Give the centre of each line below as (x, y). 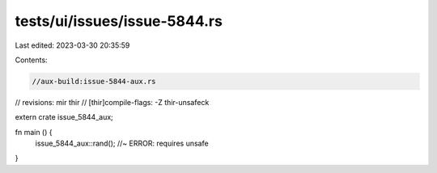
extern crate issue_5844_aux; (64, 117)
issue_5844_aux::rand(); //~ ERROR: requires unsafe (122, 143)
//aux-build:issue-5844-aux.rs (94, 81)
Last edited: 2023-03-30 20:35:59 (72, 45)
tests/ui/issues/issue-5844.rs (119, 21)
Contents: (31, 60)
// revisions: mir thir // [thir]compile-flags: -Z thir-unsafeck (112, 102)
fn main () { (34, 132)
